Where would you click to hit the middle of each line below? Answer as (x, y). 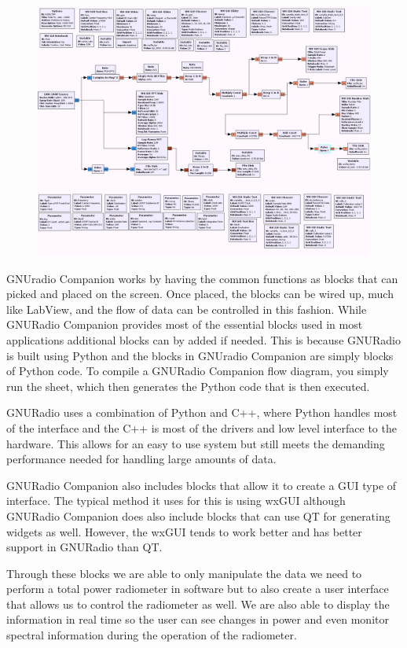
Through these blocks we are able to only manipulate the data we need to (184, 573)
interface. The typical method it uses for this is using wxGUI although (176, 501)
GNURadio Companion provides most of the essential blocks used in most (185, 324)
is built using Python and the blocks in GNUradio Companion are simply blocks (200, 355)
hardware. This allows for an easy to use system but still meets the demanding (196, 443)
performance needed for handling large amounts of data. (141, 459)
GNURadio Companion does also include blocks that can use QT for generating (198, 515)
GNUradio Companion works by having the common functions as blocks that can (202, 278)
